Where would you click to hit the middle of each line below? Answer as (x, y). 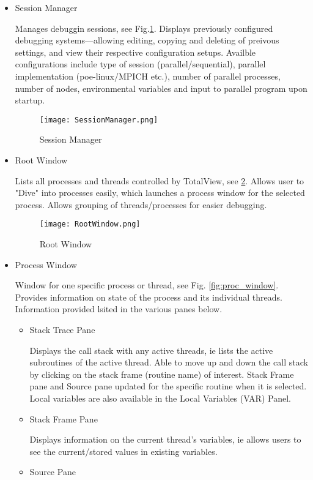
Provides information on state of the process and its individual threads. (149, 297)
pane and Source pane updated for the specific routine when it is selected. (168, 386)
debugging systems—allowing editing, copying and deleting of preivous (147, 40)
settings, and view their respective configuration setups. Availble (135, 52)
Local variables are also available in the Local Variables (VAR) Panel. (160, 398)
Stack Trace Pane (62, 329)
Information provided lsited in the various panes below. (119, 309)
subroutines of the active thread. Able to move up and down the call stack (169, 362)
